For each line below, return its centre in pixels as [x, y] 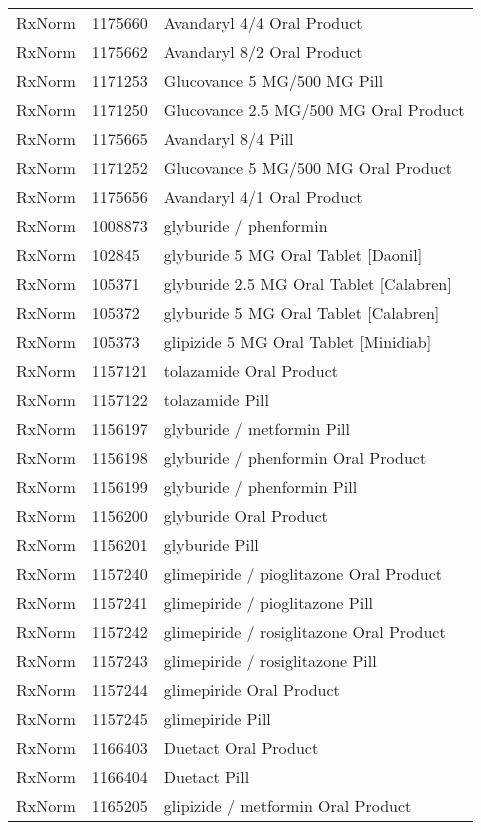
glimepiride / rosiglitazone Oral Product [304, 631]
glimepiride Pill [217, 718]
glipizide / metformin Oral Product [287, 805]
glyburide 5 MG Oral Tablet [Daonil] [293, 254]
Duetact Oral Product [241, 747]
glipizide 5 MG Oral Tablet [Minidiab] [297, 341]
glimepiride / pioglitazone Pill [268, 602]
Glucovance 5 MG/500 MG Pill [273, 80]
